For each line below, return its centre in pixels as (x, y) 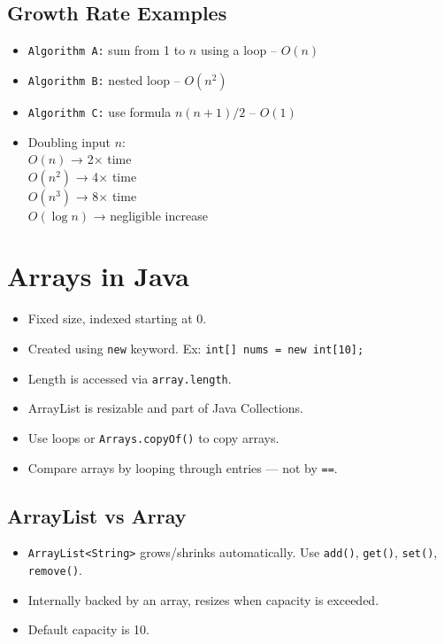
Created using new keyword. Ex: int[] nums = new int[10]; (196, 349)
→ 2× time (101, 159)
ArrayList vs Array (97, 515)
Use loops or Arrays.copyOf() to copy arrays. (153, 437)
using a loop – (238, 50)
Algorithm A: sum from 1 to (107, 50)
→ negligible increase (150, 215)
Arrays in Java (98, 276)
